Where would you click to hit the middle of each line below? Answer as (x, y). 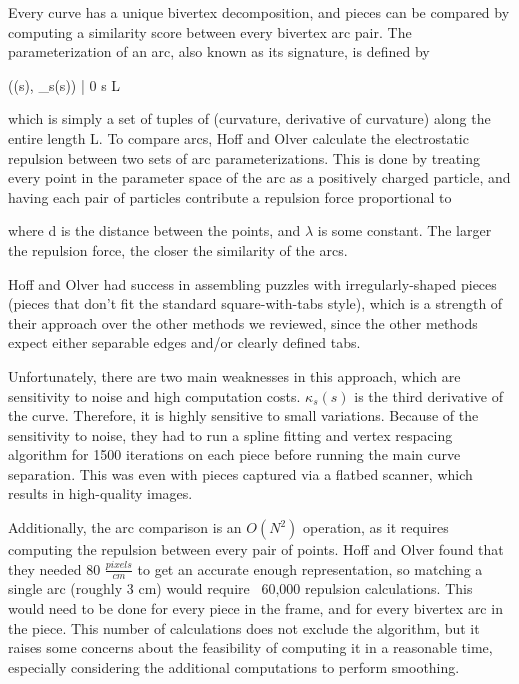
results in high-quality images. (100, 493)
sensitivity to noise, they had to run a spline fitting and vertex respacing (230, 434)
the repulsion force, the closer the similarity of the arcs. (178, 249)
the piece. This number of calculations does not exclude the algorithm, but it (244, 627)
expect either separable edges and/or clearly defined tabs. (184, 342)
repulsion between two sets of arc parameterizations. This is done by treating (244, 157)
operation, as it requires (376, 527)
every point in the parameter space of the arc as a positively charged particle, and (259, 177)
